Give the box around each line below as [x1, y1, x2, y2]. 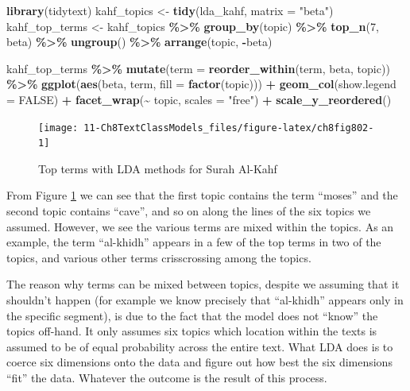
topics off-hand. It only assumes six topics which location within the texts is [6, 323, 377, 339]
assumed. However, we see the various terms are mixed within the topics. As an [6, 218, 394, 234]
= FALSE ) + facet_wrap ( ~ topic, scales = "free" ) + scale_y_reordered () [6, 91, 392, 107]
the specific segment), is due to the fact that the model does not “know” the [6, 307, 378, 323]
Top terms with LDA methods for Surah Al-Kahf [38, 160, 277, 176]
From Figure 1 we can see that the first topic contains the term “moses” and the [6, 187, 398, 203]
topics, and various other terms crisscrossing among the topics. [6, 249, 311, 265]
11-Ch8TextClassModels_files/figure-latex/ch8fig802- [83, 122, 374, 134]
